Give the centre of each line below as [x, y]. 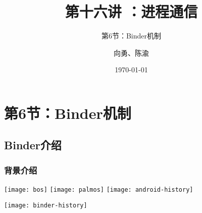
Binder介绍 [33, 145]
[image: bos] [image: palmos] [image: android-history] [99, 190]
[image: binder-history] [46, 205]
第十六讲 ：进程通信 [131, 11]
